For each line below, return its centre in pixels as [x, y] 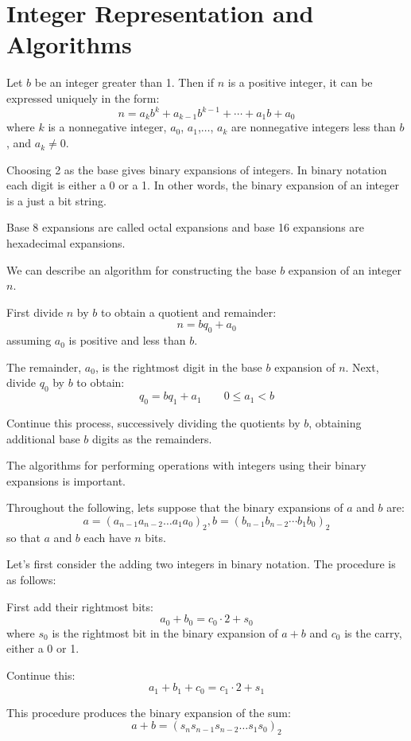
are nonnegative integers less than [314, 127]
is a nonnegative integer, [107, 127]
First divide [35, 312]
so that [23, 537]
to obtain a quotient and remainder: [188, 312]
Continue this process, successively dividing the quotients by [153, 422]
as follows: [31, 579]
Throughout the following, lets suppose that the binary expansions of [175, 507]
